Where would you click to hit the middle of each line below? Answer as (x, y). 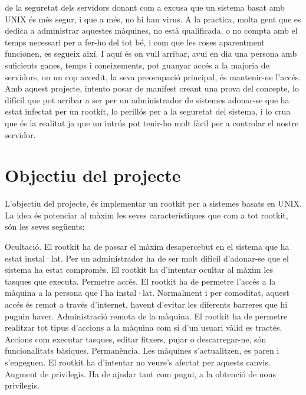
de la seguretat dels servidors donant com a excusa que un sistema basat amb (145, 7)
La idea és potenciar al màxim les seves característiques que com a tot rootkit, (147, 215)
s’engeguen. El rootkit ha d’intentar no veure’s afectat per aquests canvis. (138, 362)
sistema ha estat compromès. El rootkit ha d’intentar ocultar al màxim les (139, 270)
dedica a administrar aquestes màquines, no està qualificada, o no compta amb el (151, 30)
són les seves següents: (45, 226)
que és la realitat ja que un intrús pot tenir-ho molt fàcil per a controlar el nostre (152, 123)
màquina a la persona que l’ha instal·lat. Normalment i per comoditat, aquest (147, 293)
